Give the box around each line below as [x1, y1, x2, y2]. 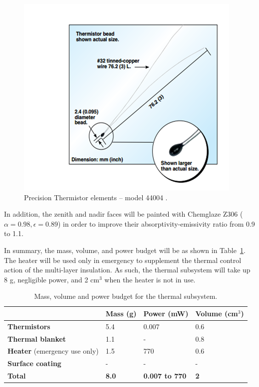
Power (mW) [143, 308, 189, 318]
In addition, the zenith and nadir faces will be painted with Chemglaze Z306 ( [4, 209, 243, 219]
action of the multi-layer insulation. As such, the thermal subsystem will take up [4, 264, 251, 275]
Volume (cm [195, 308, 238, 318]
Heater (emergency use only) [7, 346, 99, 356]
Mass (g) [105, 308, 137, 318]
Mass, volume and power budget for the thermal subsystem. [34, 291, 218, 301]
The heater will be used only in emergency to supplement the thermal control [4, 255, 242, 265]
